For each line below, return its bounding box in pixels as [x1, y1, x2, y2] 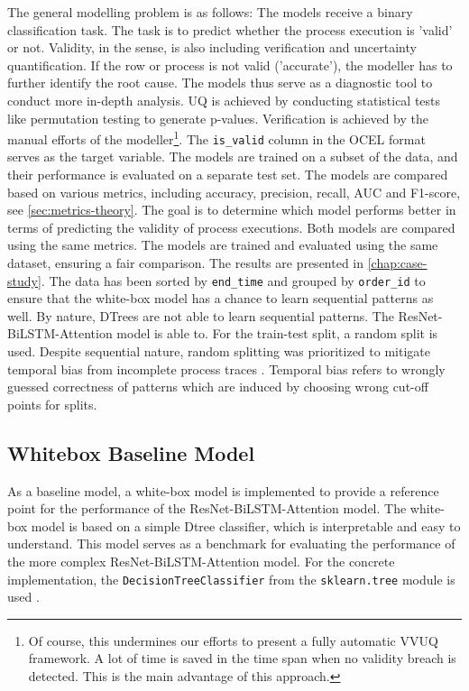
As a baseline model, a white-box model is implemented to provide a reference [7, 481, 439, 500]
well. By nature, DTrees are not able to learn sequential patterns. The [7, 306, 394, 325]
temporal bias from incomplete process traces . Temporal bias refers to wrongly [7, 359, 446, 378]
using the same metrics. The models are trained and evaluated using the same [7, 235, 438, 254]
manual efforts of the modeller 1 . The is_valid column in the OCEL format [7, 127, 426, 148]
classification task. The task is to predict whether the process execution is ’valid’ [7, 20, 453, 39]
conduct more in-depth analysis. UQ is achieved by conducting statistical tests [7, 90, 441, 109]
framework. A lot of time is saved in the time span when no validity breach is [28, 649, 456, 668]
